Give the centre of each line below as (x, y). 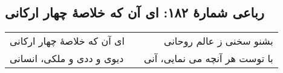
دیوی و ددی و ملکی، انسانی (67, 59)
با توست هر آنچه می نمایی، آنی (208, 59)
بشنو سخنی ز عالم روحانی (219, 41)
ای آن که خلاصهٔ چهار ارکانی (67, 41)
